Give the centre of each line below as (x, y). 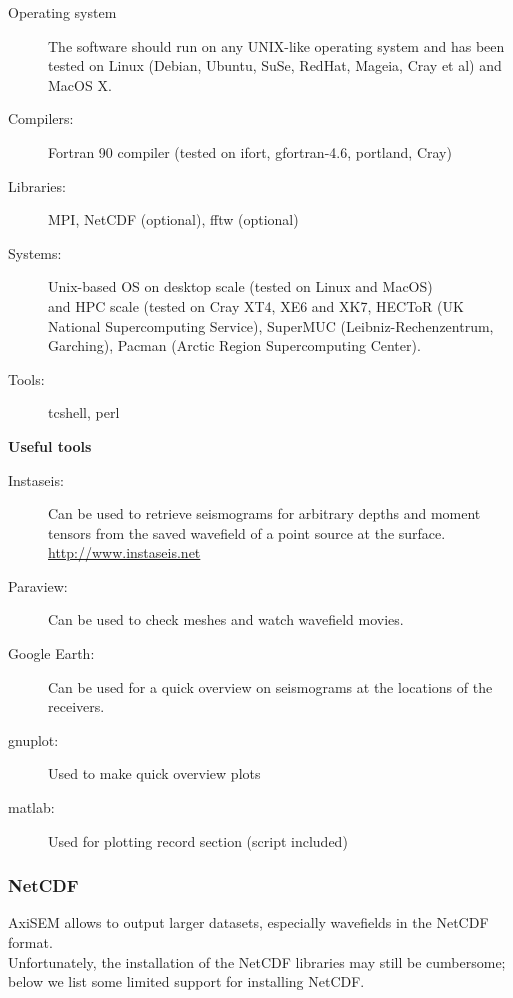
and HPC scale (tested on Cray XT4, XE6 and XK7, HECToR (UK (256, 305)
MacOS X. (80, 84)
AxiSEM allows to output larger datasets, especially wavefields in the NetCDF (248, 922)
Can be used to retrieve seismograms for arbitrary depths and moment (264, 513)
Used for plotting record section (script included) (198, 840)
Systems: (35, 252)
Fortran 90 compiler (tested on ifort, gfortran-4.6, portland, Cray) (250, 151)
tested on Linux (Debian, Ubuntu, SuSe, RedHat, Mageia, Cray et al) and (275, 65)
